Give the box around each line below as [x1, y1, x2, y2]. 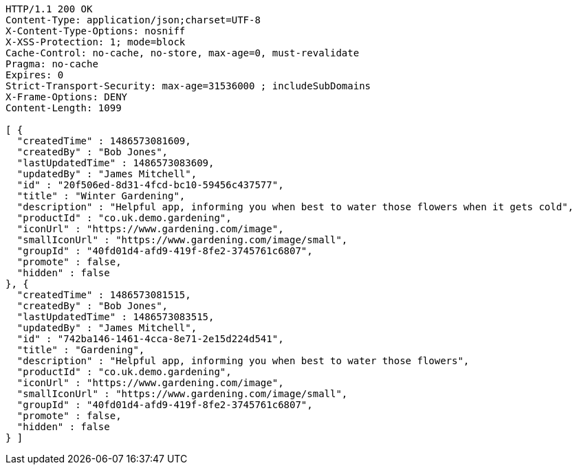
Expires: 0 [6, 69, 64, 80]
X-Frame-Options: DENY [6, 91, 128, 102]
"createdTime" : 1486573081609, [17, 135, 191, 146]
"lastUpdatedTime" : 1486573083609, [17, 157, 215, 168]
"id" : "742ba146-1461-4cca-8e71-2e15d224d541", [17, 333, 284, 344]
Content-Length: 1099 [6, 102, 122, 113]
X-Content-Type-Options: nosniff [6, 25, 186, 36]
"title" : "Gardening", [17, 344, 145, 355]
